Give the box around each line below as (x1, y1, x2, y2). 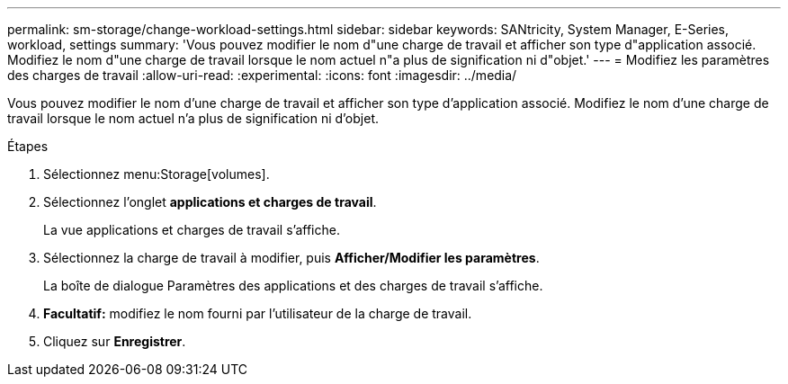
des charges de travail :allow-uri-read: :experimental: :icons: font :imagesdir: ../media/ (7, 67, 517, 83)
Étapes (7, 138, 49, 154)
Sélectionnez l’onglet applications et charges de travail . (43, 194, 377, 210)
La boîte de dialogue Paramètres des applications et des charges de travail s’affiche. (43, 278, 543, 293)
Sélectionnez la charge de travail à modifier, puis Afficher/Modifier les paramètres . (43, 250, 540, 265)
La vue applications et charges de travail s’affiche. (43, 222, 340, 237)
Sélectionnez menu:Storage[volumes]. (43, 166, 270, 182)
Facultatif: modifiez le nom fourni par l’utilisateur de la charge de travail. (43, 306, 472, 321)
